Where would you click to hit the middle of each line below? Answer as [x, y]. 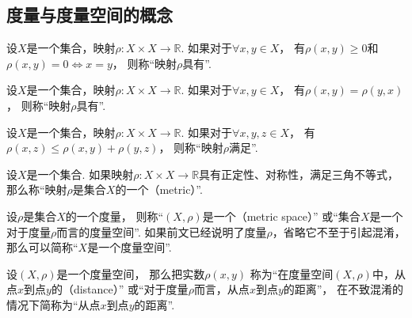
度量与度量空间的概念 [90, 15]
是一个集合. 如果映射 [80, 174]
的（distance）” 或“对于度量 [120, 289]
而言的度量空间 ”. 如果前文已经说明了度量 [162, 231]
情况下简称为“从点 [53, 304]
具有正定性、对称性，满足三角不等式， [299, 174]
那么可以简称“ [42, 247]
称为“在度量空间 [292, 273]
